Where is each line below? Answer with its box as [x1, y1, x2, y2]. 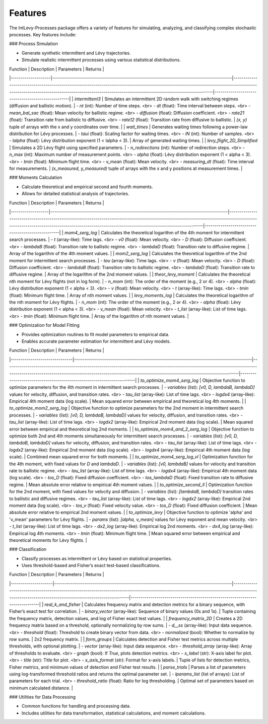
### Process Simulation [9, 41, 58, 47]
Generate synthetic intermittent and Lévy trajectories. [21, 50, 131, 56]
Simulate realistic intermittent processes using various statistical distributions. [21, 57, 181, 63]
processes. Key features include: [9, 31, 76, 37]
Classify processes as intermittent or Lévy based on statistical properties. [21, 555, 172, 561]
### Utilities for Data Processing [9, 694, 76, 700]
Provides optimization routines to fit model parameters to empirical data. [21, 331, 170, 337]
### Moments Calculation [9, 174, 62, 181]
